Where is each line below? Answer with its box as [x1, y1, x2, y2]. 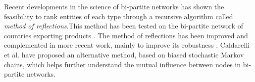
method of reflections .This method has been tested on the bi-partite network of [4, 21, 244, 31]
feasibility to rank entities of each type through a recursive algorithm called [4, 11, 233, 21]
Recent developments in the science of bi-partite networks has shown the [4, 1, 224, 11]
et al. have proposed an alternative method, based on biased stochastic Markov [4, 49, 244, 59]
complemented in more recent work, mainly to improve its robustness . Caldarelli [4, 40, 250, 50]
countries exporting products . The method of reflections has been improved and [4, 30, 248, 40]
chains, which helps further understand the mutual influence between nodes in [4, 59, 241, 69]
